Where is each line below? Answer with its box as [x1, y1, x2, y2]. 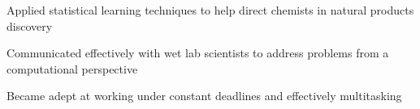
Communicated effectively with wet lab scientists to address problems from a [6, 44, 389, 61]
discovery [6, 17, 53, 34]
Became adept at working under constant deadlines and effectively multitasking [6, 87, 402, 104]
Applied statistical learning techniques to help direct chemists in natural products [6, 2, 414, 18]
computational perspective [6, 60, 138, 77]
